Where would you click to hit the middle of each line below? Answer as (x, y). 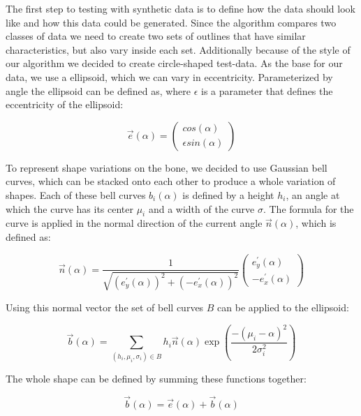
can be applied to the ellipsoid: (283, 307)
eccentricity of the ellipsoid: (65, 104)
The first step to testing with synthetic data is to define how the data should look (180, 8)
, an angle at (313, 194)
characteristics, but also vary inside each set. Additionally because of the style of (178, 49)
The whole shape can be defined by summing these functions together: (156, 378)
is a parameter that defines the (267, 90)
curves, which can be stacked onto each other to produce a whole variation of (171, 181)
